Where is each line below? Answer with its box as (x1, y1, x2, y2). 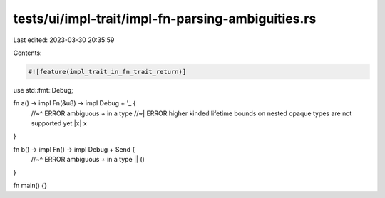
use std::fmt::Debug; (13, 85, 74, 94)
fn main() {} (13, 182, 48, 190)
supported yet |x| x (31, 119, 87, 127)
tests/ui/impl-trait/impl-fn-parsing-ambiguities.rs (13, 11, 317, 26)
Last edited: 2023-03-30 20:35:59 (13, 36, 115, 44)
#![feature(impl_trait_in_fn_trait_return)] (28, 68, 187, 75)
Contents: (13, 48, 42, 57)
